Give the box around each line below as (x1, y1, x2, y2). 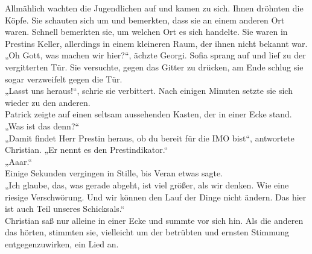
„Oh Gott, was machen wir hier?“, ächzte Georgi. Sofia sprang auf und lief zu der (5, 49, 306, 61)
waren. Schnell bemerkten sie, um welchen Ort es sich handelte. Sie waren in (5, 25, 288, 38)
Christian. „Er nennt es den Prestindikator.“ (5, 143, 168, 156)
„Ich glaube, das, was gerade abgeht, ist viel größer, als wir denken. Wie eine (5, 178, 289, 191)
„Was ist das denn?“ (5, 119, 80, 132)
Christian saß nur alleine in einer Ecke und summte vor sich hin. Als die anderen (5, 214, 304, 226)
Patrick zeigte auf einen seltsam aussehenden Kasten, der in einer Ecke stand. (5, 108, 292, 120)
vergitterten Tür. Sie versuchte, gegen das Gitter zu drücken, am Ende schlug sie (5, 60, 304, 73)
